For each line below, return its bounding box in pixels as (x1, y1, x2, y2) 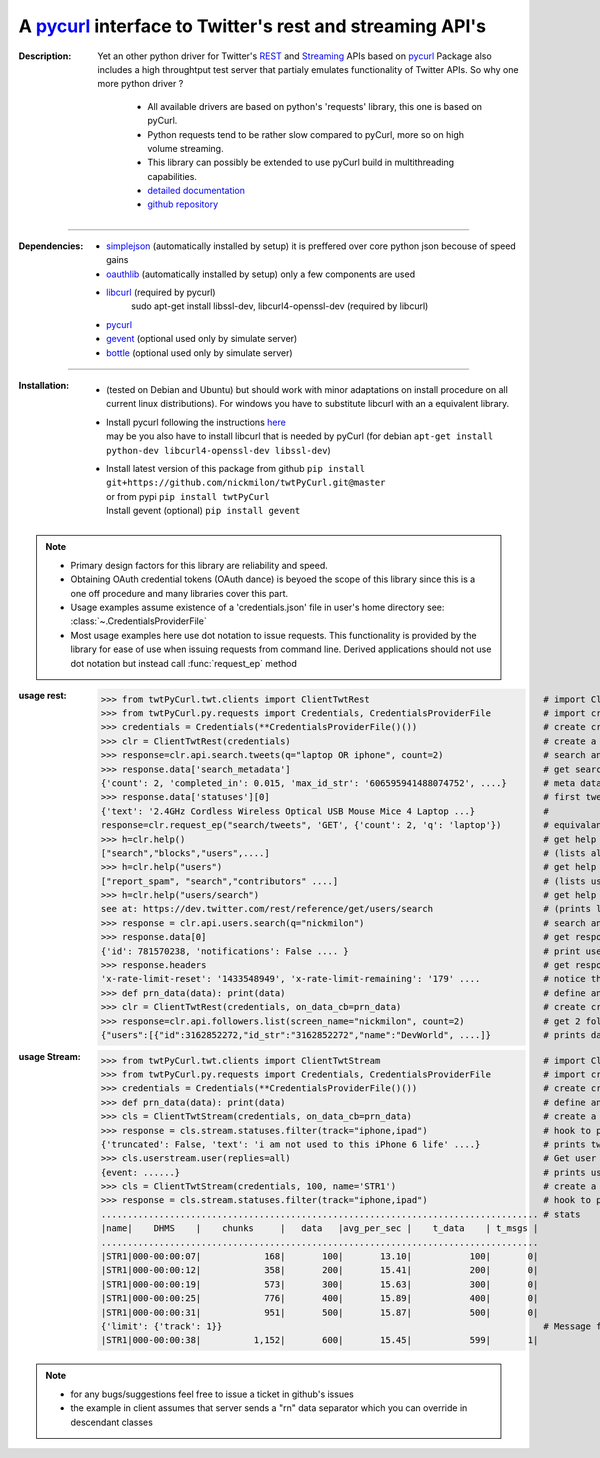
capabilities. (147, 170, 197, 182)
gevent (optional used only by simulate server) (106, 333, 298, 345)
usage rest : (18, 690, 67, 701)
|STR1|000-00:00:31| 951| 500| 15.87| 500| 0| (100, 1306, 539, 1318)
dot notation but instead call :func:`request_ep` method (70, 657, 297, 669)
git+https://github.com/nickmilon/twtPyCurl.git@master (106, 477, 386, 489)
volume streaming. (147, 142, 224, 154)
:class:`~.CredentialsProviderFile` (70, 615, 207, 627)
